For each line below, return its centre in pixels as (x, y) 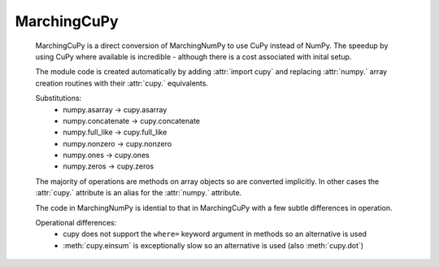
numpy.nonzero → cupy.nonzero (117, 143)
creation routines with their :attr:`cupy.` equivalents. (122, 83)
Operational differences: (76, 223)
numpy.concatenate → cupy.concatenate (132, 120)
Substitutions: (59, 98)
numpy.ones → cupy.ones (106, 155)
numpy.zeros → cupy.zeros (109, 166)
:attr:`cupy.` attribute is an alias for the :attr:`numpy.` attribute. (139, 193)
